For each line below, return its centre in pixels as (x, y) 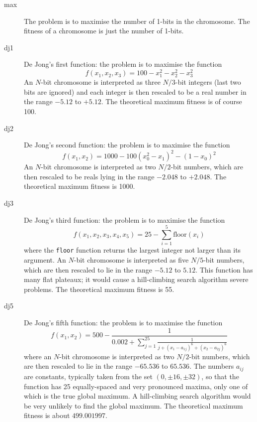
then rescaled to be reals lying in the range (89, 176)
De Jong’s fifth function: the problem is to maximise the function (123, 322)
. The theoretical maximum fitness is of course (171, 101)
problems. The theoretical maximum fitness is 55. (99, 289)
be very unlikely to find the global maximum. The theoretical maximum (133, 405)
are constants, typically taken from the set (88, 376)
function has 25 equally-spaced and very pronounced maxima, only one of (136, 386)
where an (38, 356)
